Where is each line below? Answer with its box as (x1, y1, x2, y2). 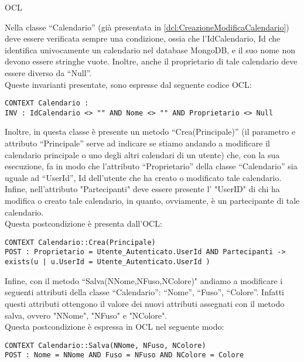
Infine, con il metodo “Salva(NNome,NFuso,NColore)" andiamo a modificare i (5, 274, 283, 286)
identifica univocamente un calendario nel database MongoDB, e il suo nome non (5, 43, 296, 56)
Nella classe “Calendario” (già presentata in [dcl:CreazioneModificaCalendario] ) (5, 21, 289, 33)
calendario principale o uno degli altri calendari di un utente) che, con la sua (5, 148, 280, 160)
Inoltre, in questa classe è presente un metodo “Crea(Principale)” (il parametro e (5, 125, 296, 138)
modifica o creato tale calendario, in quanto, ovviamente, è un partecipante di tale (5, 194, 300, 207)
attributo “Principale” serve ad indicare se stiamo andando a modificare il (5, 137, 270, 149)
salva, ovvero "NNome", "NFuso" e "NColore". (5, 309, 168, 321)
